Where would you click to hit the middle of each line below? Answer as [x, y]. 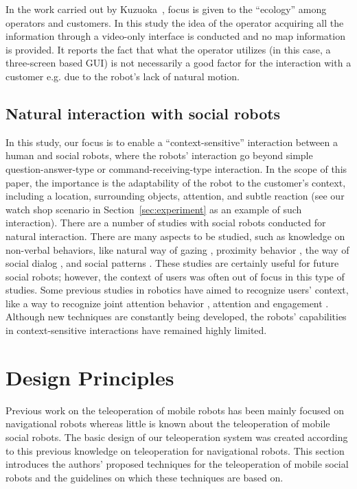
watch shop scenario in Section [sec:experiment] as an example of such [154, 209]
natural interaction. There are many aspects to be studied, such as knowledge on [175, 236]
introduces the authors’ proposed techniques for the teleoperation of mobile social [177, 464]
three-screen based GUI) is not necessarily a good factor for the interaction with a [178, 63]
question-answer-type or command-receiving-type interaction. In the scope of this [176, 168]
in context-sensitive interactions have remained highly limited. [136, 330]
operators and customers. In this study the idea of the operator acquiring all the [175, 22]
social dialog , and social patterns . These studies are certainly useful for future [172, 263]
